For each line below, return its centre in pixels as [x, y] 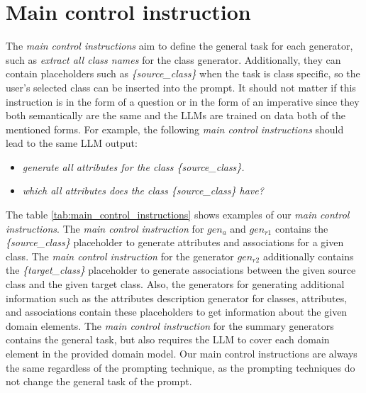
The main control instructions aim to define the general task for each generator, [179, 46]
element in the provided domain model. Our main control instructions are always [182, 353]
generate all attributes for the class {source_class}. [133, 166]
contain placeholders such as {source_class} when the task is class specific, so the [183, 73]
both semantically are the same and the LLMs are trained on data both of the [176, 115]
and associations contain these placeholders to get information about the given [177, 312]
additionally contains [308, 256]
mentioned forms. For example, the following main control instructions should [175, 129]
